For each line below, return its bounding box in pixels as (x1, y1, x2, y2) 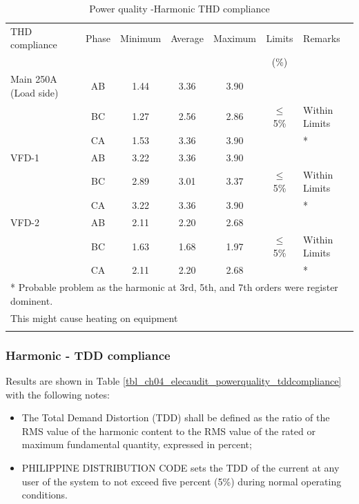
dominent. (10, 293, 53, 308)
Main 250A (10, 72, 57, 86)
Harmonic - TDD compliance (6, 346, 171, 363)
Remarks (303, 30, 340, 45)
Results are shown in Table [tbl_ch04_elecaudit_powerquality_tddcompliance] (6, 374, 342, 388)
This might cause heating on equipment (10, 310, 178, 325)
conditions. (21, 487, 68, 502)
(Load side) (10, 85, 59, 99)
